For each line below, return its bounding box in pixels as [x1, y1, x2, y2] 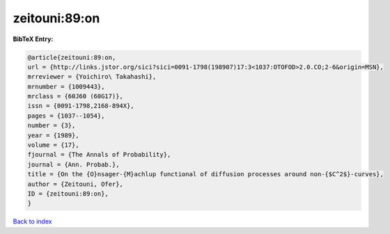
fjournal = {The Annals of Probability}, [27, 150, 171, 159]
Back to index [13, 217, 52, 226]
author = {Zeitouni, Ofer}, [27, 180, 123, 188]
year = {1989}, [27, 131, 79, 139]
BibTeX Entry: [13, 35, 54, 43]
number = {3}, [27, 122, 76, 130]
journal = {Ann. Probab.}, [27, 160, 120, 169]
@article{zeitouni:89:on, [27, 53, 116, 61]
